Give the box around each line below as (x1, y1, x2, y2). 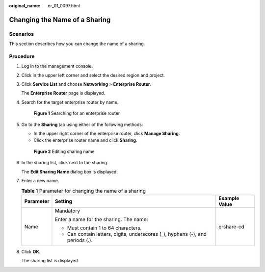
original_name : (9, 3, 41, 8)
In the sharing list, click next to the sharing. (21, 160, 108, 166)
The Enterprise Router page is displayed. (21, 90, 106, 96)
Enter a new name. (21, 177, 59, 183)
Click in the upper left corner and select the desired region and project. (21, 72, 165, 78)
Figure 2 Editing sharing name (33, 148, 95, 154)
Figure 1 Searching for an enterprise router (33, 110, 120, 116)
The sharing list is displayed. (21, 258, 79, 264)
